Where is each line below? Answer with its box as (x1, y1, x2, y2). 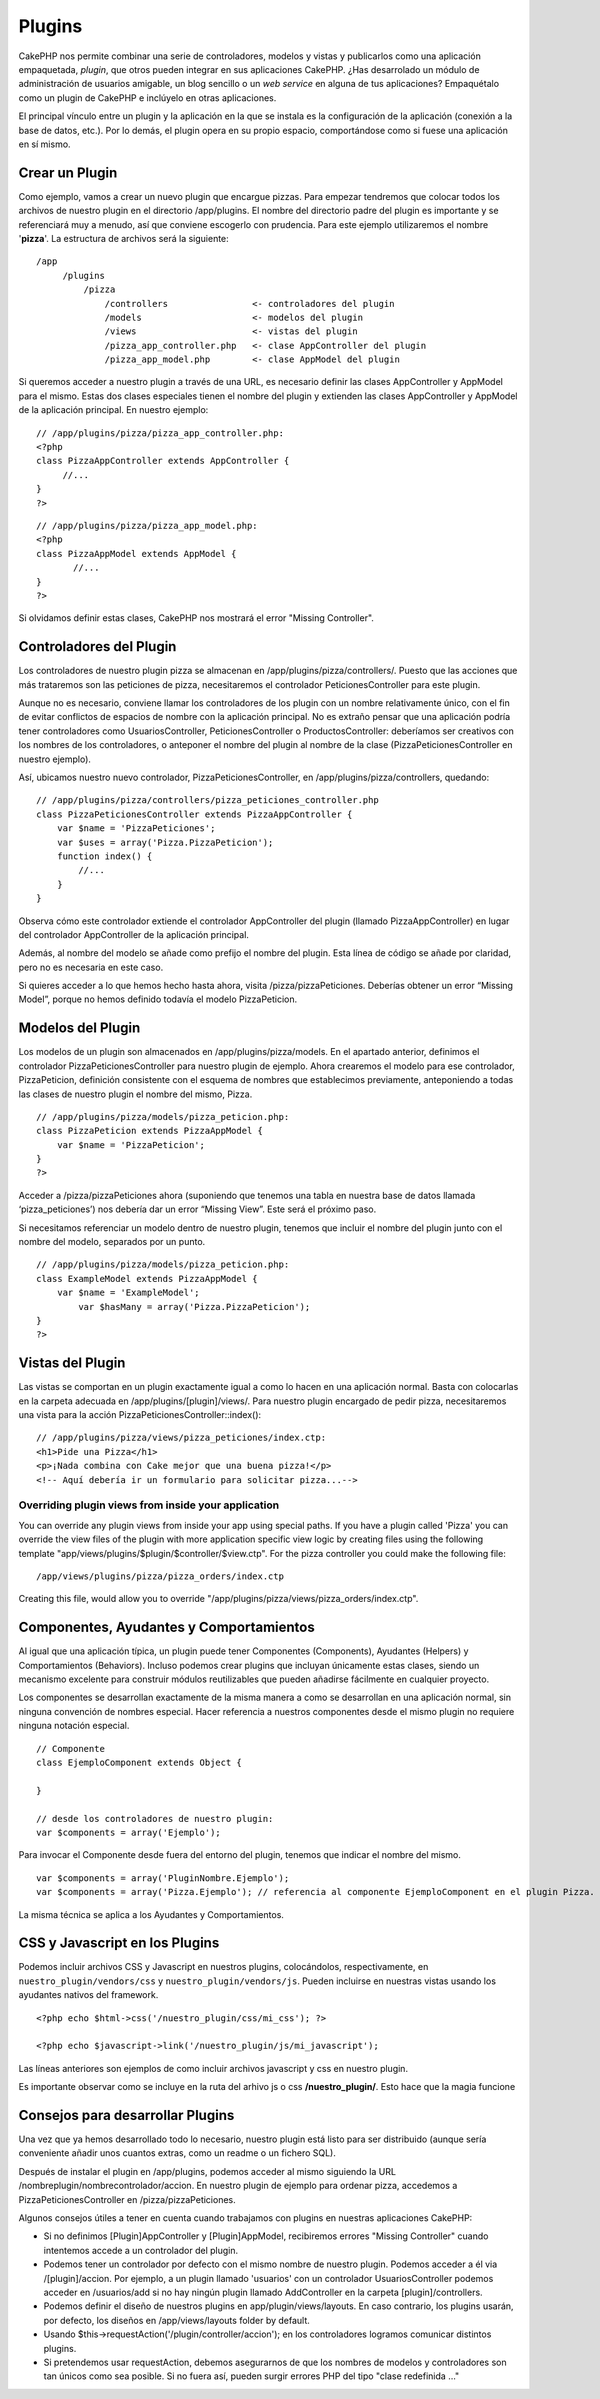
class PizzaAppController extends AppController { (36, 455, 290, 467)
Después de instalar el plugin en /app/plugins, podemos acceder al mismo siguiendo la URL (18, 2165, 397, 2177)
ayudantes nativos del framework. (18, 1989, 159, 2001)
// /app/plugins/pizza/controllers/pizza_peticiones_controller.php (36, 795, 379, 806)
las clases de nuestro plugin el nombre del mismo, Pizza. (18, 1088, 253, 1100)
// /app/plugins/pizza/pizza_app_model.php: (36, 520, 259, 531)
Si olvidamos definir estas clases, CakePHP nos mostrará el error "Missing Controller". (18, 612, 375, 624)
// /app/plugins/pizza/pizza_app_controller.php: (36, 427, 285, 439)
